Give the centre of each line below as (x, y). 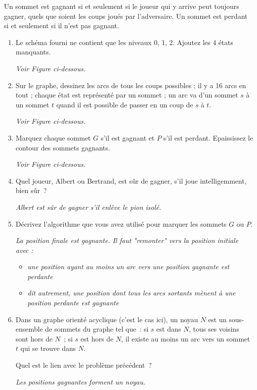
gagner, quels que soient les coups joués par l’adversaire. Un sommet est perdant (126, 16)
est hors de (97, 338)
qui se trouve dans (48, 348)
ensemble (29, 329)
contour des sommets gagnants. (63, 147)
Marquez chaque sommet (53, 137)
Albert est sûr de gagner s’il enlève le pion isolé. (88, 207)
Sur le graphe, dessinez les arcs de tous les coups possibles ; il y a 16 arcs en (131, 85)
